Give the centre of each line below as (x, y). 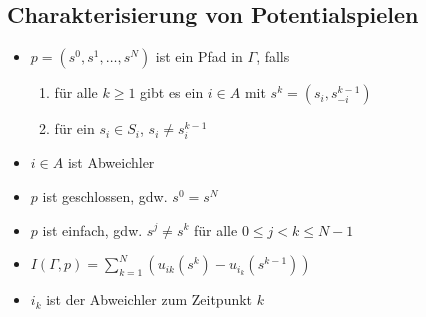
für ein (74, 128)
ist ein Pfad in (199, 56)
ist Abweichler (111, 162)
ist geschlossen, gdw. (105, 195)
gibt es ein (172, 92)
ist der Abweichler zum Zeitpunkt (149, 299)
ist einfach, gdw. (92, 229)
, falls (273, 56)
